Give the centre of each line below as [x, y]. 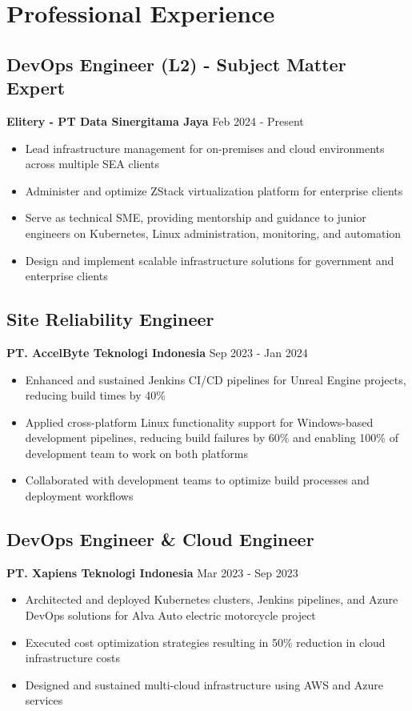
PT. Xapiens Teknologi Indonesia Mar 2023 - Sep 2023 [152, 572]
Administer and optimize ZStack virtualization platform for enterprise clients [214, 190]
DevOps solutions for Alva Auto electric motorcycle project [170, 615]
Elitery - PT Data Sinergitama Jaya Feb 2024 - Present [155, 121]
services [44, 700]
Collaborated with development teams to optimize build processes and [197, 480]
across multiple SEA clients [92, 164]
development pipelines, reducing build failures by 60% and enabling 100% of [212, 438]
